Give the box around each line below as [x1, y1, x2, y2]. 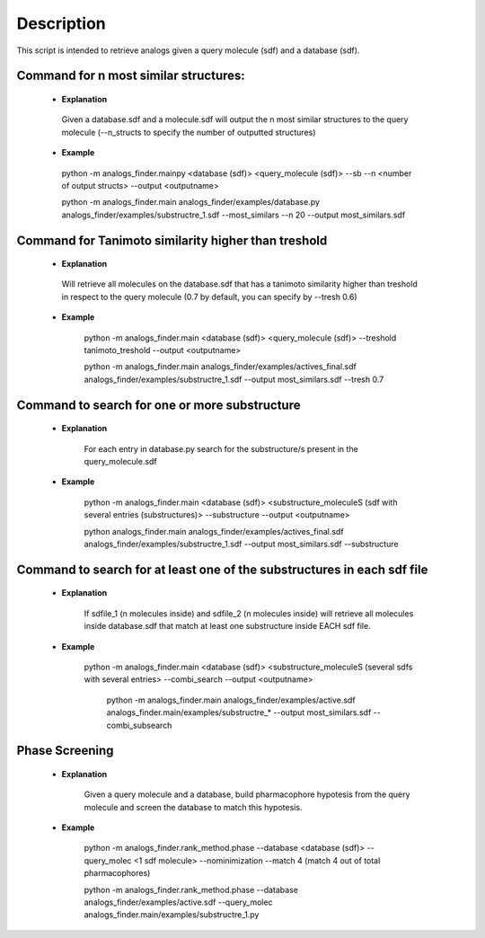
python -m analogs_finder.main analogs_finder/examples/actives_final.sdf [84, 361, 357, 372]
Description [16, 13, 107, 33]
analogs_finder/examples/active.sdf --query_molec [84, 897, 273, 907]
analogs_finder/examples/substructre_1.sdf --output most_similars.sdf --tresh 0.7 [84, 374, 384, 385]
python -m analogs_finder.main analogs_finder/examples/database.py [61, 197, 321, 208]
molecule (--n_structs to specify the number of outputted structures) [61, 127, 316, 137]
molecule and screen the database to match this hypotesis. [84, 801, 303, 812]
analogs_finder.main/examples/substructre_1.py [84, 909, 260, 920]
